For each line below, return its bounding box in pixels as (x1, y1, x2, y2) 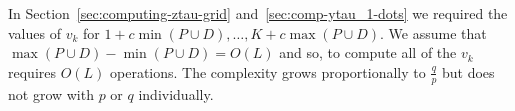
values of (8, 22, 61, 43)
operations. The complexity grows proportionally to (110, 61, 426, 82)
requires (8, 61, 56, 82)
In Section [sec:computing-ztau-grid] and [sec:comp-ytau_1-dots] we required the (8, 3, 508, 23)
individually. (138, 83, 214, 104)
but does (442, 61, 495, 82)
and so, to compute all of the (279, 42, 457, 63)
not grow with (8, 83, 94, 104)
